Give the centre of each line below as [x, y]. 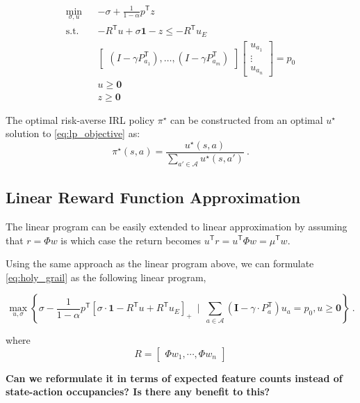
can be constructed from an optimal [247, 119]
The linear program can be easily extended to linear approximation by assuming [177, 226]
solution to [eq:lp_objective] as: [73, 133]
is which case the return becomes [131, 240]
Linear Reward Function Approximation [153, 197]
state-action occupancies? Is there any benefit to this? [138, 392]
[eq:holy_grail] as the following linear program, [106, 277]
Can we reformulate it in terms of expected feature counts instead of [174, 378]
